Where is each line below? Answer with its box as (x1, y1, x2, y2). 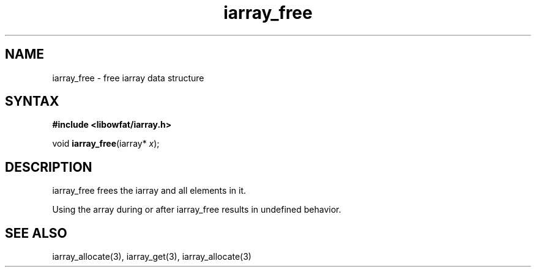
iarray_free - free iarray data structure (52, 72, 204, 83)
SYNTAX (5, 94, 59, 109)
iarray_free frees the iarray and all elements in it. (52, 185, 246, 196)
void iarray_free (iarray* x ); (52, 138, 160, 149)
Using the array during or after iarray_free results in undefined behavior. (52, 204, 341, 215)
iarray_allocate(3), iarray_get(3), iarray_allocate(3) (52, 251, 251, 262)
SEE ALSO (5, 225, 67, 241)
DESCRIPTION (5, 159, 92, 175)
